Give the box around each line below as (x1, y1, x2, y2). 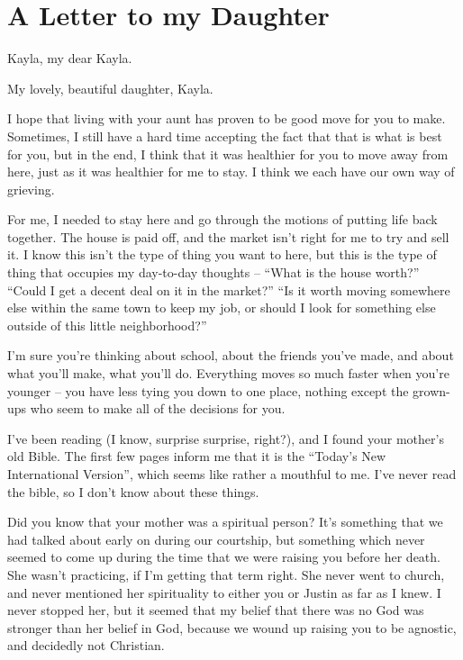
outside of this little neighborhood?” (7, 315, 207, 334)
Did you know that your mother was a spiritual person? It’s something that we (7, 512, 443, 531)
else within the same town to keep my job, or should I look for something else (7, 298, 436, 317)
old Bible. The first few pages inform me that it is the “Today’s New (7, 447, 386, 466)
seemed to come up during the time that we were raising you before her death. (7, 547, 440, 566)
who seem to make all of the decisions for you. (30, 399, 286, 418)
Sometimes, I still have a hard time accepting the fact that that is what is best (7, 126, 442, 145)
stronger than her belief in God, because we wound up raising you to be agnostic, (7, 618, 457, 637)
